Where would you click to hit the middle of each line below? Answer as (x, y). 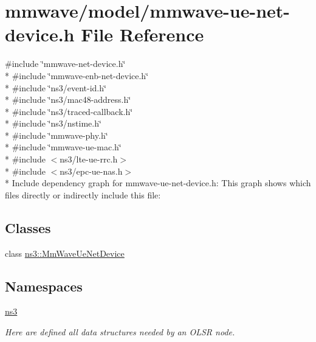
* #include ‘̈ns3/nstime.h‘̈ (53, 123)
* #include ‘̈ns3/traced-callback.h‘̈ (69, 111)
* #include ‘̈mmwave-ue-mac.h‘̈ (63, 147)
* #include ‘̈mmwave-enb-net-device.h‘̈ (77, 75)
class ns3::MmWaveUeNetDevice (65, 253)
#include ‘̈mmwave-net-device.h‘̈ (65, 64)
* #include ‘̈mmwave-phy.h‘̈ (57, 135)
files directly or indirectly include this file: (83, 194)
